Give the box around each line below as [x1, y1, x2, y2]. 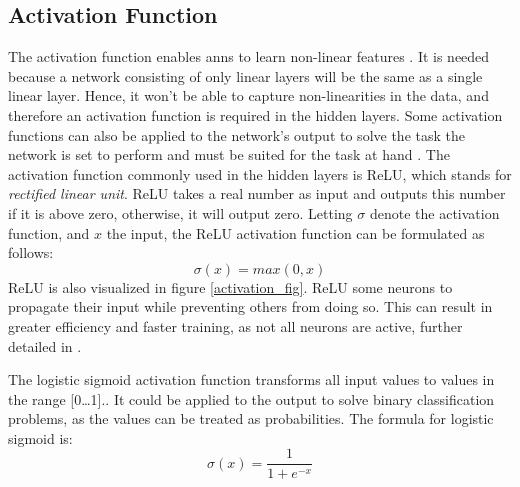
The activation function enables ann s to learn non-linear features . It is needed [8, 46, 490, 67]
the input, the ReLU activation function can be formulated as [106, 222, 485, 243]
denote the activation [369, 202, 500, 223]
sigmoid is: [8, 427, 73, 448]
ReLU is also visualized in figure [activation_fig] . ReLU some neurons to [8, 276, 453, 297]
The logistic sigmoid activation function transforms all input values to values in [8, 369, 495, 390]
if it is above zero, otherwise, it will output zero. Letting [8, 202, 353, 223]
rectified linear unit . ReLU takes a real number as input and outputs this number [8, 183, 506, 204]
